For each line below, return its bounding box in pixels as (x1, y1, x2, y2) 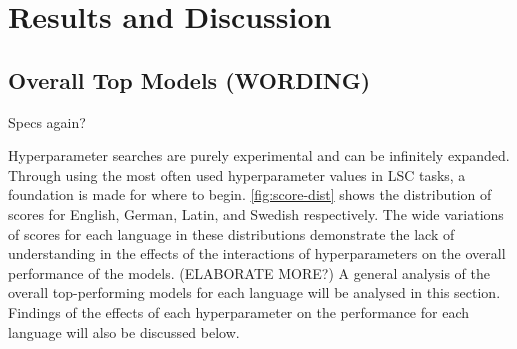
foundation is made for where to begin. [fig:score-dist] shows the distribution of (8, 184, 492, 205)
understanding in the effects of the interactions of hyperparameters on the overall (8, 243, 506, 264)
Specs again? (8, 111, 86, 132)
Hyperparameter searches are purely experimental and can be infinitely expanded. (8, 145, 510, 166)
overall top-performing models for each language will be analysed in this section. (8, 282, 501, 303)
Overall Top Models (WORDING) (8, 64, 371, 95)
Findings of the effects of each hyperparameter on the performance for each (8, 301, 470, 322)
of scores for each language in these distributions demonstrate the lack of (8, 223, 455, 244)
